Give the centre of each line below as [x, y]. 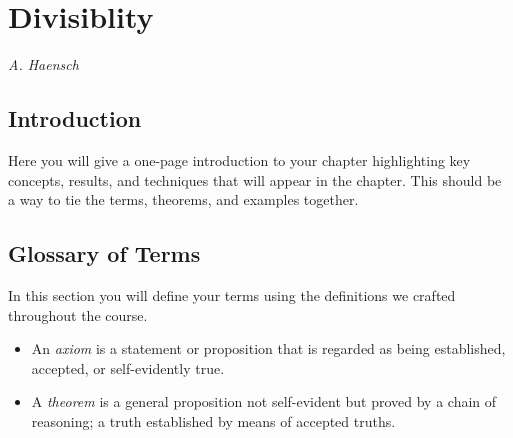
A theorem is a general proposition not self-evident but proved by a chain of [264, 401]
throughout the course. [78, 314]
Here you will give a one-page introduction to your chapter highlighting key [239, 159]
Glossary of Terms [104, 253]
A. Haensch [43, 64]
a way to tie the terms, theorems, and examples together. [183, 199]
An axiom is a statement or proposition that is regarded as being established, [268, 348]
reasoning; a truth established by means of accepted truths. [213, 420]
